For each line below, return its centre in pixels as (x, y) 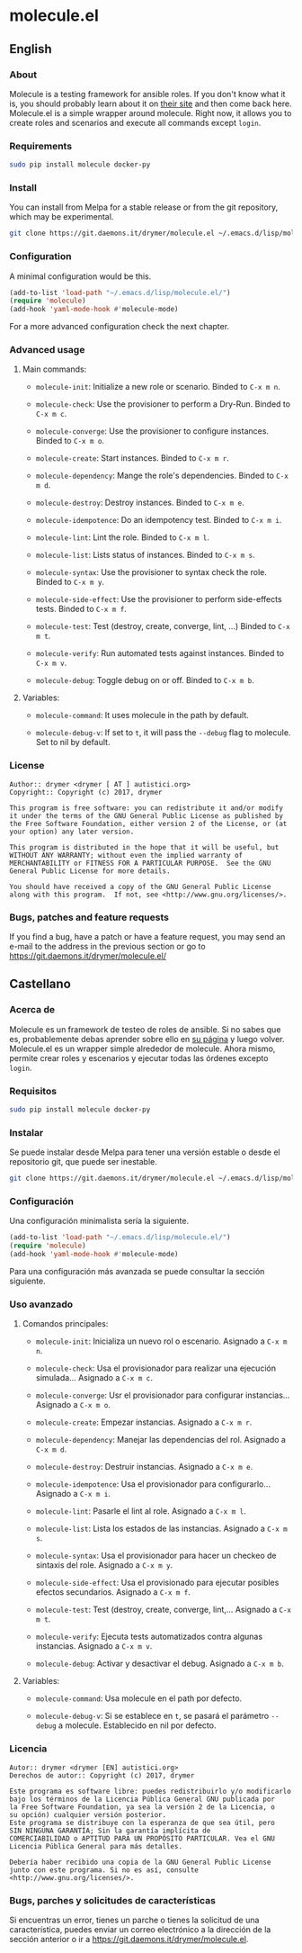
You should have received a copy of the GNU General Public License (140, 886)
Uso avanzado (41, 1304)
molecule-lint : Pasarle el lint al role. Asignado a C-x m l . (141, 1511)
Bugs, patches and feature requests (89, 917)
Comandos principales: (65, 1324)
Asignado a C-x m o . (73, 1405)
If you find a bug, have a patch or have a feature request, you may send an (147, 937)
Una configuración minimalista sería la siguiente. (99, 1221)
